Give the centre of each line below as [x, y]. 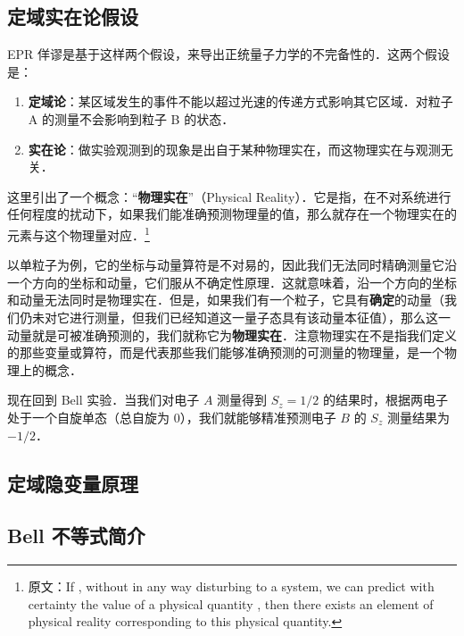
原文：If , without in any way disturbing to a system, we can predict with [231, 586]
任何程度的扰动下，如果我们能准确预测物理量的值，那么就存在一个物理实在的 [232, 214]
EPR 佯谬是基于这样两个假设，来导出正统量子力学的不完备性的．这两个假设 [229, 54]
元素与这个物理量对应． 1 [79, 233]
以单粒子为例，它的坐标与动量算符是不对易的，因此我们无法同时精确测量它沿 [232, 265]
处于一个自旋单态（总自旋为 [88, 417]
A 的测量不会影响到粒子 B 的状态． [131, 118]
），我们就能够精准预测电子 [258, 417]
